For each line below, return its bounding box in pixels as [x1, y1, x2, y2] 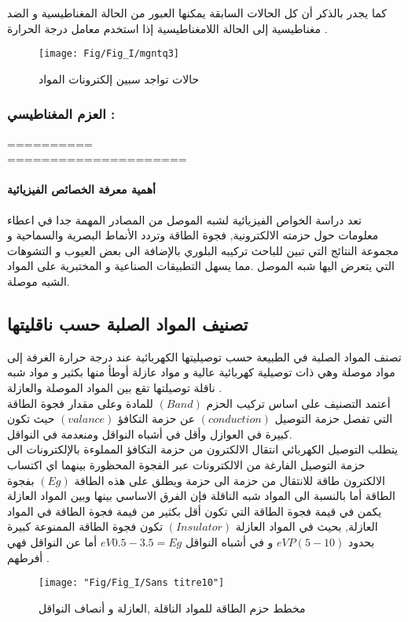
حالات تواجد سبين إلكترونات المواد [39, 70, 200, 87]
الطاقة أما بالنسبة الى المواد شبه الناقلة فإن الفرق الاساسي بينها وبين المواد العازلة [7, 487, 395, 504]
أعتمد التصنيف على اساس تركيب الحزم [206, 394, 391, 411]
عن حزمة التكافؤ [118, 410, 196, 427]
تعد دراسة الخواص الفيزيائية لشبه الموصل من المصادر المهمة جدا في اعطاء [7, 211, 362, 228]
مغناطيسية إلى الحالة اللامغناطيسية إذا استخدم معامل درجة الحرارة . [7, 20, 328, 36]
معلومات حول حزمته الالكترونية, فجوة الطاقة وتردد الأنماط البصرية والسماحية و [7, 227, 379, 243]
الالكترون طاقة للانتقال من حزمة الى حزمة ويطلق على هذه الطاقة [74, 472, 385, 488]
